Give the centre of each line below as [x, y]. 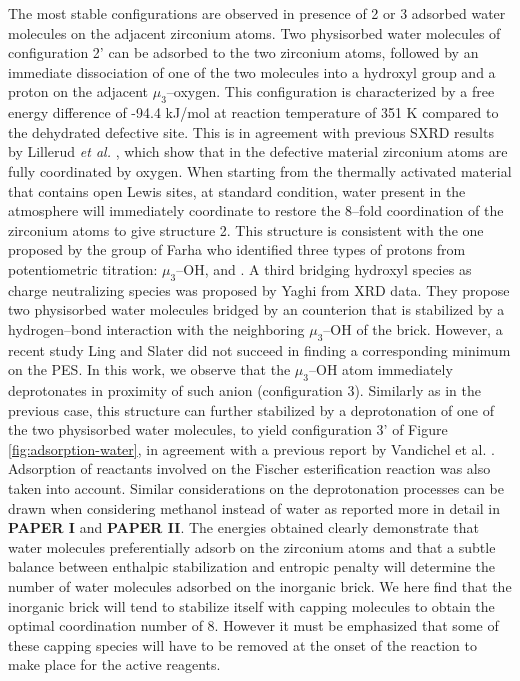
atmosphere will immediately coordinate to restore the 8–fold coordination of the [256, 210]
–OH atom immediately [380, 369]
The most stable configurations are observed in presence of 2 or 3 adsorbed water [257, 13]
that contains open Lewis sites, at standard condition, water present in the [237, 190]
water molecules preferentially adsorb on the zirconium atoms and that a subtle [252, 546]
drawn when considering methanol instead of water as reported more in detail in [254, 507]
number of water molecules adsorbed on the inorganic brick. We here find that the [260, 586]
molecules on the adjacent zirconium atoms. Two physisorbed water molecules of [254, 32]
